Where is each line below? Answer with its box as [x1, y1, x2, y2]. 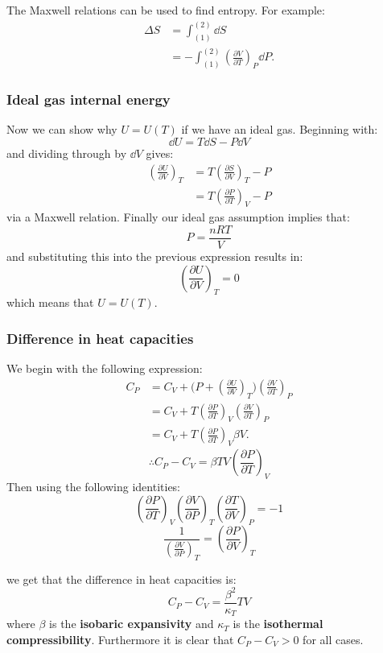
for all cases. [303, 630, 364, 647]
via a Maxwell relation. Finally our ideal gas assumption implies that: [6, 209, 350, 225]
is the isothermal [233, 615, 323, 632]
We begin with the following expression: [6, 360, 203, 377]
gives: [146, 145, 174, 162]
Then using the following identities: [6, 478, 181, 495]
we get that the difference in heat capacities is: [6, 570, 237, 587]
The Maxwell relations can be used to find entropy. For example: [6, 2, 325, 18]
